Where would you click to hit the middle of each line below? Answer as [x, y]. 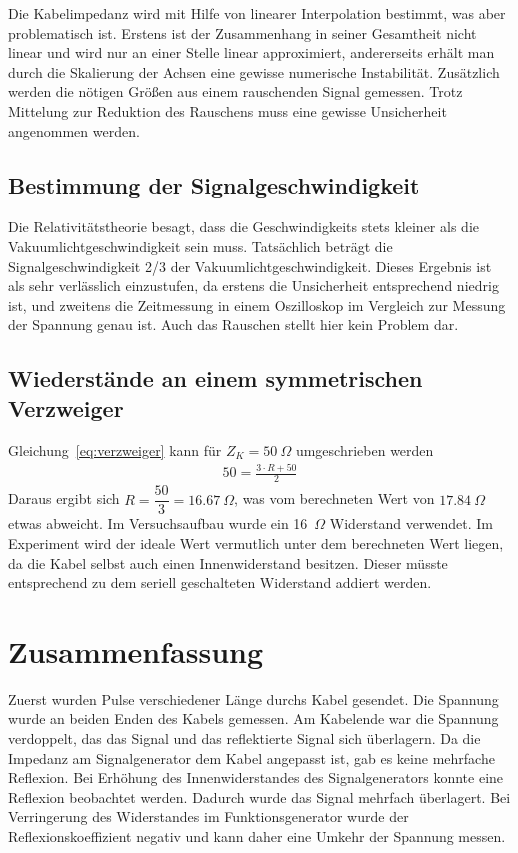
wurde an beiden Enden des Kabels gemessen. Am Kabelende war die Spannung [253, 718]
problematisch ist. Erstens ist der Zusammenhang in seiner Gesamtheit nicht [242, 32]
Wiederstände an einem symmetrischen [215, 378]
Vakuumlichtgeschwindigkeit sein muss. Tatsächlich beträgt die [200, 245]
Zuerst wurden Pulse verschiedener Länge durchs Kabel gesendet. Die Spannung [253, 698]
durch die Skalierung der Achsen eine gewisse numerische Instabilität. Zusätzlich [254, 71]
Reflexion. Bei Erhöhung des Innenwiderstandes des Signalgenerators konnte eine [256, 777]
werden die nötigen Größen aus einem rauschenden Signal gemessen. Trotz [235, 91]
